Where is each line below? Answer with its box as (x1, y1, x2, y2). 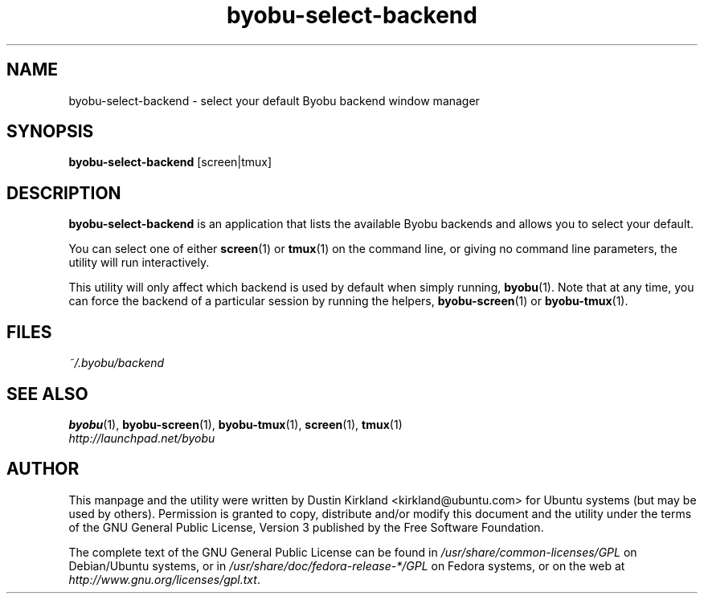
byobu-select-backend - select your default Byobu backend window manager (68, 93, 480, 108)
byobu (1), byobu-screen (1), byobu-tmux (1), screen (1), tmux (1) (68, 417, 403, 431)
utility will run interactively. (68, 255, 210, 270)
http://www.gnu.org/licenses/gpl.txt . (68, 572, 260, 586)
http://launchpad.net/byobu (68, 431, 215, 445)
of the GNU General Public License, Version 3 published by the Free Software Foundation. (68, 520, 544, 534)
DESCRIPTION (6, 182, 121, 203)
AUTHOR (6, 459, 80, 480)
